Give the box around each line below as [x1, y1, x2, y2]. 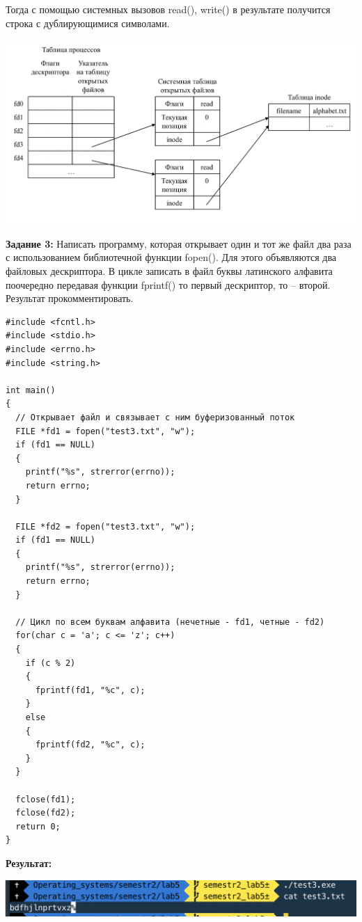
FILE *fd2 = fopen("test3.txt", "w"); [15, 521, 196, 532]
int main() [6, 385, 56, 395]
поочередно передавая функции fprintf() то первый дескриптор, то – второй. [6, 277, 331, 292]
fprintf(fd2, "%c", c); [35, 740, 145, 750]
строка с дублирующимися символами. [6, 15, 170, 30]
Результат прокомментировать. [6, 291, 134, 305]
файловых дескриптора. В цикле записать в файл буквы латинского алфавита [6, 264, 333, 278]
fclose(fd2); [15, 808, 76, 818]
